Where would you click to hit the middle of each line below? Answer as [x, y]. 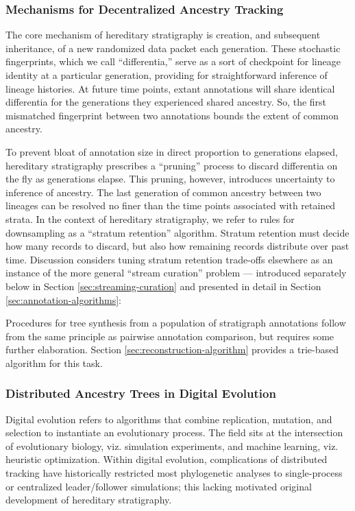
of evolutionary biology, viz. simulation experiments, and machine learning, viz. [172, 445]
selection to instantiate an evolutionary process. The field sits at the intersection [174, 432]
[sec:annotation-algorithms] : [64, 299]
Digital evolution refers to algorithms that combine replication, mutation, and [169, 419]
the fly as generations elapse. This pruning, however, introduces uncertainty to [170, 179]
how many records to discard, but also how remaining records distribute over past [177, 246]
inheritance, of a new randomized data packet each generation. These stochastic [173, 48]
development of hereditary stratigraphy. [89, 500]
